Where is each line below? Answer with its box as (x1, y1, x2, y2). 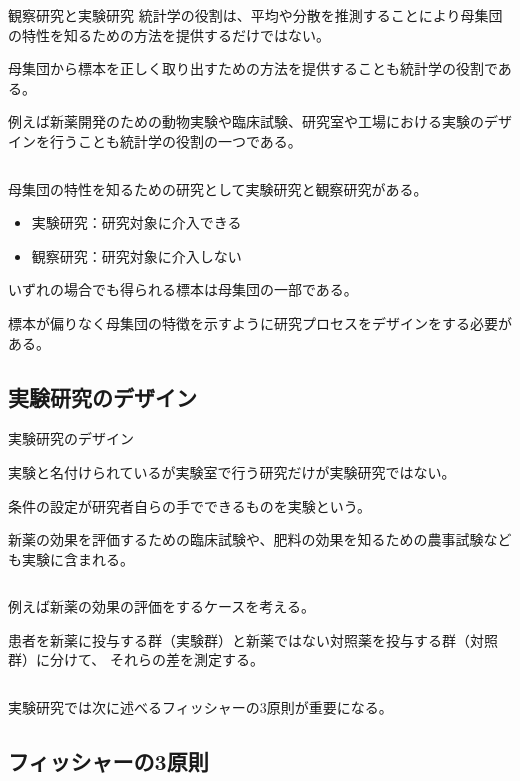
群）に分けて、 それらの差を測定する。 (8, 649, 264, 670)
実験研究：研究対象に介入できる (31, 212, 242, 233)
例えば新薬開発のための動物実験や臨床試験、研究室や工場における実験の (8, 111, 484, 132)
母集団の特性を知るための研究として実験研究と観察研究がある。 (8, 178, 428, 199)
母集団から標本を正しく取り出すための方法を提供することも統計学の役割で (8, 58, 498, 79)
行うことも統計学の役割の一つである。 (49, 130, 302, 151)
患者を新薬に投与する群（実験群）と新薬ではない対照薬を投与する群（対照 (8, 629, 498, 650)
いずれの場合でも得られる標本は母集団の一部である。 (8, 279, 358, 300)
